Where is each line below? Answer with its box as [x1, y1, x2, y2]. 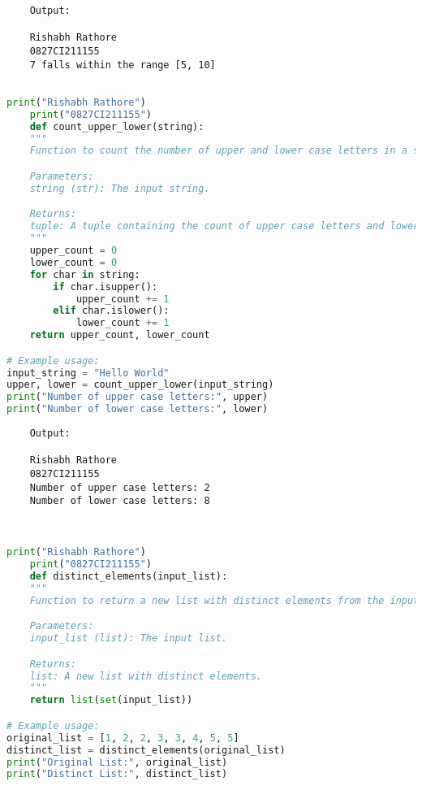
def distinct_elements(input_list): [29, 571, 228, 583]
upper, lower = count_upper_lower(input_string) [6, 379, 274, 391]
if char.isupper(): [53, 280, 158, 293]
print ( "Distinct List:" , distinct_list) [6, 768, 228, 780]
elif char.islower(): [53, 305, 170, 317]
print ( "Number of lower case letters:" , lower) [6, 403, 269, 415]
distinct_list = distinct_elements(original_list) [6, 744, 286, 756]
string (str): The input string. [29, 182, 210, 194]
